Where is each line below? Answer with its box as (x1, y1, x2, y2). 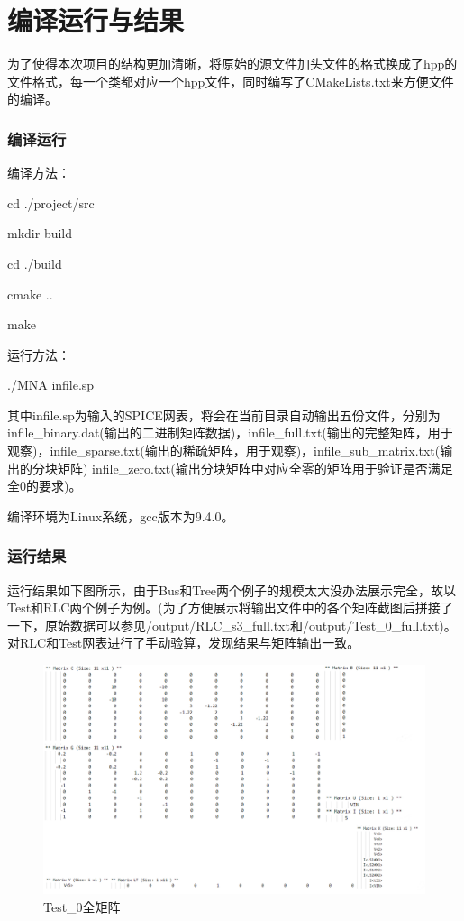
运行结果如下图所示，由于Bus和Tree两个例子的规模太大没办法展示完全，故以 (7, 580, 457, 599)
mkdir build (7, 224, 73, 243)
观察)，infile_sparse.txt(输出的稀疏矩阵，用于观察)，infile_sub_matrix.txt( (7, 441, 441, 460)
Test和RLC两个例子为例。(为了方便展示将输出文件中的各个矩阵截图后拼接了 (7, 598, 453, 617)
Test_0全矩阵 (43, 897, 121, 916)
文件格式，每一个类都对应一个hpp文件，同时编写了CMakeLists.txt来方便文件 (7, 71, 454, 90)
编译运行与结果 (7, 2, 185, 39)
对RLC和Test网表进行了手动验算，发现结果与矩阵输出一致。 (7, 633, 360, 652)
